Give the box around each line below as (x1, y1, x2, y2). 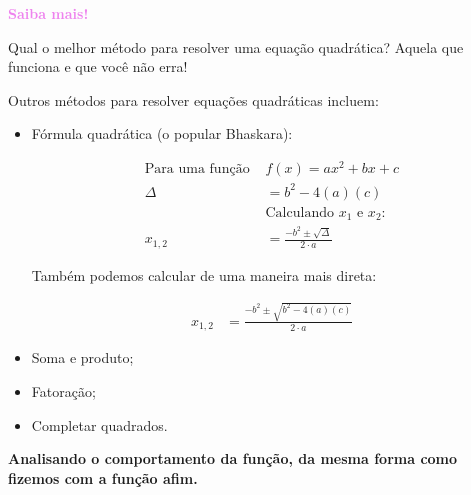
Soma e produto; (31, 347, 134, 368)
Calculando (265, 205, 334, 220)
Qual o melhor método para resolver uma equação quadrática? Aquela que (8, 36, 464, 57)
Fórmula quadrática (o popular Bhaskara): (31, 123, 293, 144)
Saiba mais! (8, 3, 89, 23)
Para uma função (144, 162, 250, 177)
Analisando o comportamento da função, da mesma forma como (8, 448, 458, 469)
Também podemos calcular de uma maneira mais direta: (31, 264, 377, 285)
